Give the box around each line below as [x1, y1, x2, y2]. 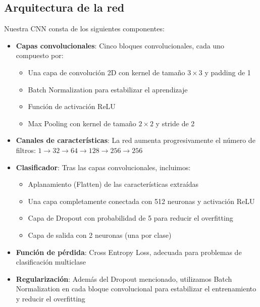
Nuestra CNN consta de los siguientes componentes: [4, 23, 165, 34]
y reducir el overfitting [16, 293, 85, 303]
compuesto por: [16, 50, 64, 61]
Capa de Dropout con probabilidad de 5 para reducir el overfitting [28, 213, 233, 223]
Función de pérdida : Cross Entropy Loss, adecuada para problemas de [16, 246, 242, 257]
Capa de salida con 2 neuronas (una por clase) [28, 229, 172, 240]
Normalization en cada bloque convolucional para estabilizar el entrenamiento [16, 283, 256, 294]
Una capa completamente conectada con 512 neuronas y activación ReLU [28, 195, 255, 206]
